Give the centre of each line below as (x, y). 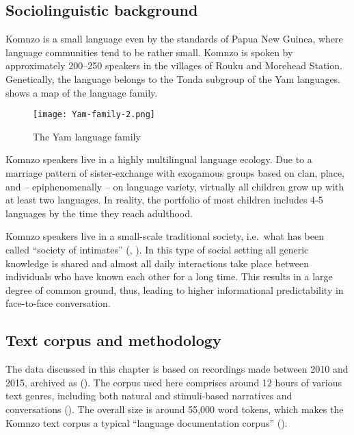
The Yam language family (87, 136)
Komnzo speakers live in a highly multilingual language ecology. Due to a (159, 159)
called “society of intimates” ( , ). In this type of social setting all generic (157, 249)
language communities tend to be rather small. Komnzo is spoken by (149, 52)
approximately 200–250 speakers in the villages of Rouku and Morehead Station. (174, 65)
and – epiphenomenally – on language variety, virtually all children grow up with (175, 186)
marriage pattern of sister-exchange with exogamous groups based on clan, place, (175, 173)
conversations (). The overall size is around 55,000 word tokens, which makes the (175, 409)
